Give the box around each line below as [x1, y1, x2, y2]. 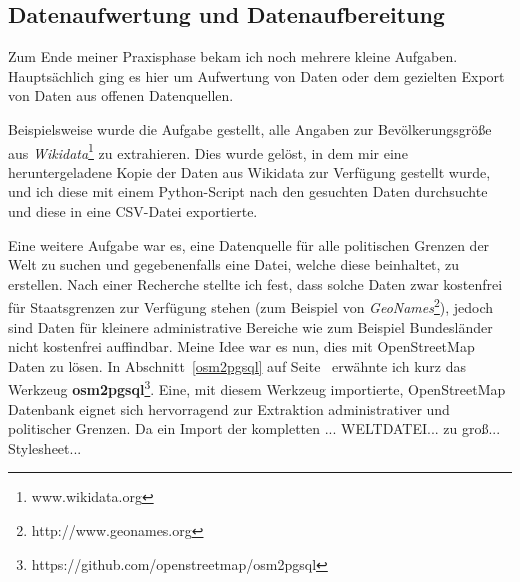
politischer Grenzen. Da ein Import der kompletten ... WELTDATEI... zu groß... [8, 418, 501, 439]
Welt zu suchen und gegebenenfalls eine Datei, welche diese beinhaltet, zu [8, 254, 460, 275]
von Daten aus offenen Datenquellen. [8, 85, 234, 106]
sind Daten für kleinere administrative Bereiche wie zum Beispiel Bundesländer [8, 316, 493, 337]
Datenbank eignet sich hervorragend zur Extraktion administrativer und [8, 398, 450, 419]
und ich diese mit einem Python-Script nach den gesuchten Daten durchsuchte [8, 181, 488, 202]
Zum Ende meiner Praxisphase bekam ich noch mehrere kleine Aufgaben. [8, 46, 458, 67]
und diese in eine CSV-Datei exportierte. [8, 201, 258, 222]
